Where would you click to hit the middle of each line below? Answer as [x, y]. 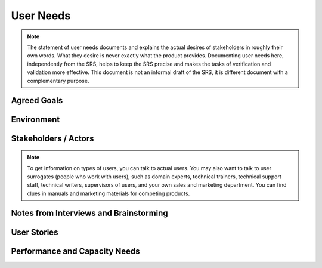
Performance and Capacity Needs [75, 252]
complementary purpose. [58, 81]
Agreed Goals [37, 101]
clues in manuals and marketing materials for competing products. [109, 193]
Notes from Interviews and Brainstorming [89, 213]
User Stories [35, 232]
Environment [35, 120]
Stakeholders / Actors [52, 139]
